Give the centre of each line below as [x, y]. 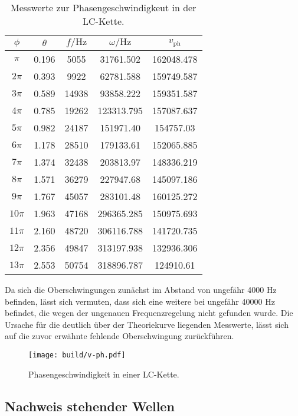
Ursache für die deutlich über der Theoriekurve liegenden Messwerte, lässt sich [147, 324]
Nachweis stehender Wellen [90, 406]
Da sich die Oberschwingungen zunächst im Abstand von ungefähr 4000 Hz [141, 289]
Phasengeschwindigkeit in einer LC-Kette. [104, 374]
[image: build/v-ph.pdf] [77, 355]
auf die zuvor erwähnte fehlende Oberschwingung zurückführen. [119, 336]
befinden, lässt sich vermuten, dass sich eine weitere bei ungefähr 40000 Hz [140, 301]
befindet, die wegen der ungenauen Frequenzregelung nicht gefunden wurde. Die [149, 313]
